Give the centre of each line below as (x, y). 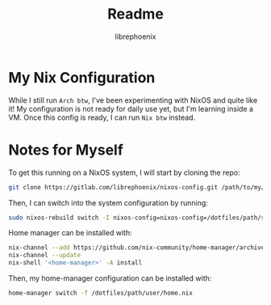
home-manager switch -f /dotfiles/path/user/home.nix (101, 293)
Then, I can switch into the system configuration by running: (108, 202)
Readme (135, 14)
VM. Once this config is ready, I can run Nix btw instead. (102, 117)
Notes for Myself (66, 150)
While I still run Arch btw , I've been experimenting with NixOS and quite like (133, 100)
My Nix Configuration (82, 77)
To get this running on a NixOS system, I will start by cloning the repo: (124, 172)
